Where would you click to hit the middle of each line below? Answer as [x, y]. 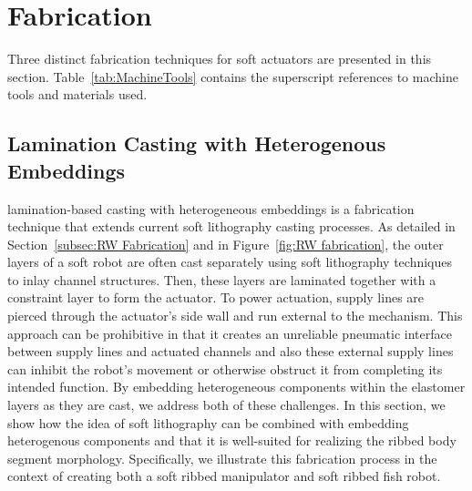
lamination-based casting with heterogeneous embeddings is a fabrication [211, 208]
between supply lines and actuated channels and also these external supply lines [231, 351]
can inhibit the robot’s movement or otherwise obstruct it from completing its [225, 368]
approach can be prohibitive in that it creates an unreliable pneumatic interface [230, 333]
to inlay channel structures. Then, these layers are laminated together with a [222, 279]
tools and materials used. [77, 94]
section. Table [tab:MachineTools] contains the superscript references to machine [233, 76]
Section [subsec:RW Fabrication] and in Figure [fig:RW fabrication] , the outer [226, 244]
